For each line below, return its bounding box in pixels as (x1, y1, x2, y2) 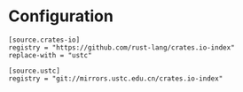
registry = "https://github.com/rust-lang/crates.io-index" (8, 42, 236, 52)
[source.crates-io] (8, 35, 81, 44)
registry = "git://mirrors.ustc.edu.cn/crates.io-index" (8, 73, 223, 83)
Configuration (8, 6, 114, 27)
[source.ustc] (8, 66, 61, 75)
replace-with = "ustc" (8, 50, 92, 59)
